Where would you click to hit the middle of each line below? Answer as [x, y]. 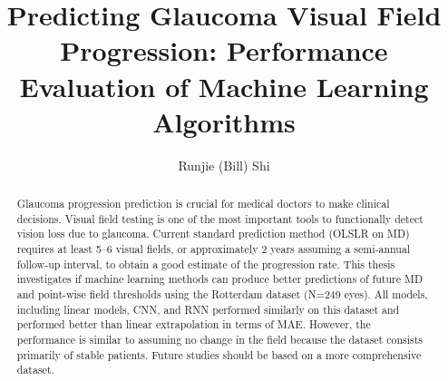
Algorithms [224, 121]
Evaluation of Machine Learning [224, 86]
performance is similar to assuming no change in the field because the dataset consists [220, 339]
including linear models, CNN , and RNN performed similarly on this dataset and [208, 309]
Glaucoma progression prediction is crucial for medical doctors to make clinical [203, 204]
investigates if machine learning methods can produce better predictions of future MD [219, 279]
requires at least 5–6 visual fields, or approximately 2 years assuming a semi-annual [214, 249]
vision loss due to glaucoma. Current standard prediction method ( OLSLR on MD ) [213, 234]
